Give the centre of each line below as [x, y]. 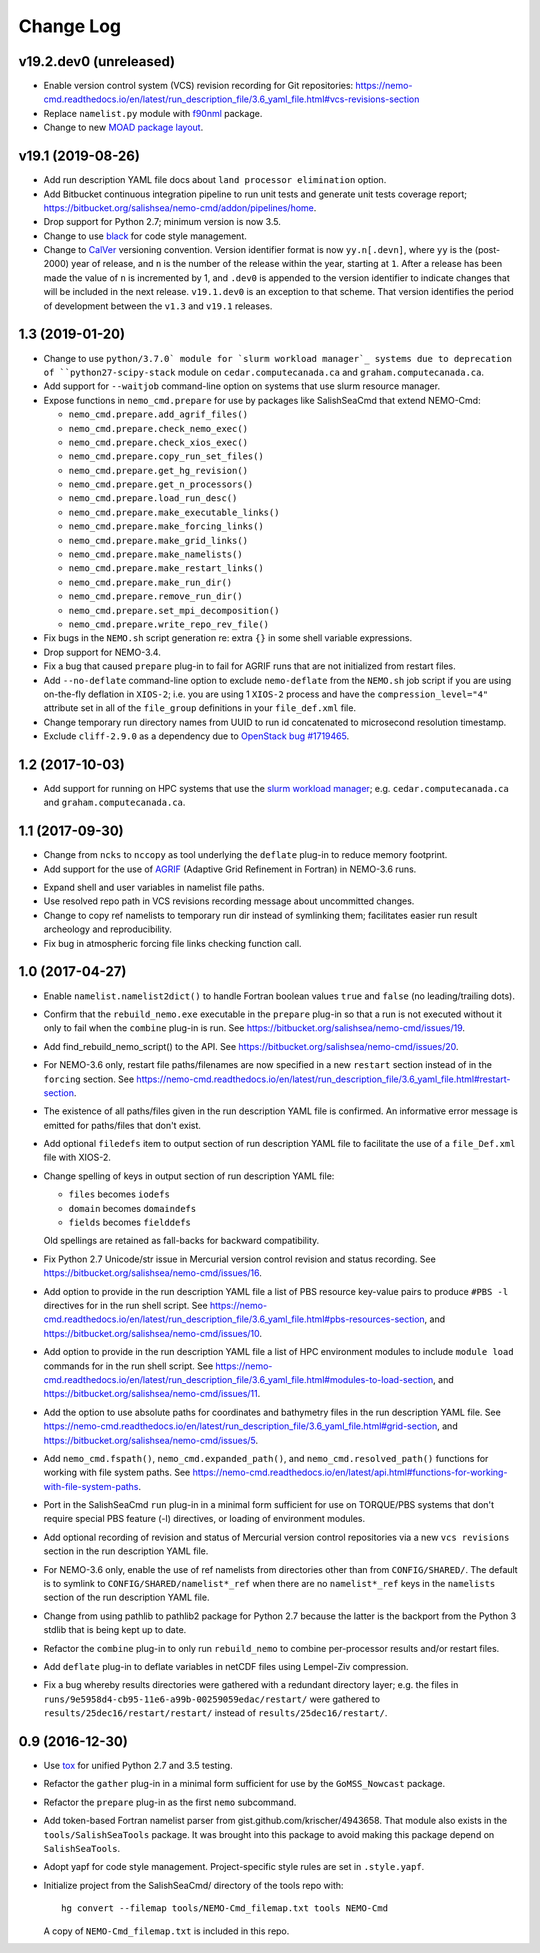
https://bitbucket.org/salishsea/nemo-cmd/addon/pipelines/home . [180, 207]
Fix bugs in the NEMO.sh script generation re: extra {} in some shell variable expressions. [228, 638]
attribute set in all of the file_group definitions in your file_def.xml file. [200, 708]
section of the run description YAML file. [126, 1597]
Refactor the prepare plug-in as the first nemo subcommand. [170, 1802]
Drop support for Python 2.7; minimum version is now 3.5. [162, 222]
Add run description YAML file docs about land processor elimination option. [215, 180]
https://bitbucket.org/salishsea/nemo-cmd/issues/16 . [152, 1273]
